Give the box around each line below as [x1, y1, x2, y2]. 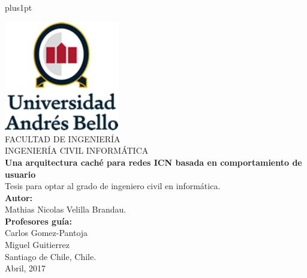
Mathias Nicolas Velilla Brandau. [5, 203, 127, 216]
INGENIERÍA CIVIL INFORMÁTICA [5, 144, 149, 157]
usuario [5, 168, 36, 180]
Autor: [5, 191, 33, 204]
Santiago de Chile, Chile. [5, 250, 97, 262]
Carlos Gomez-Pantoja [5, 226, 88, 239]
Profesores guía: [5, 214, 72, 227]
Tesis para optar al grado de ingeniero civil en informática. [5, 180, 221, 192]
